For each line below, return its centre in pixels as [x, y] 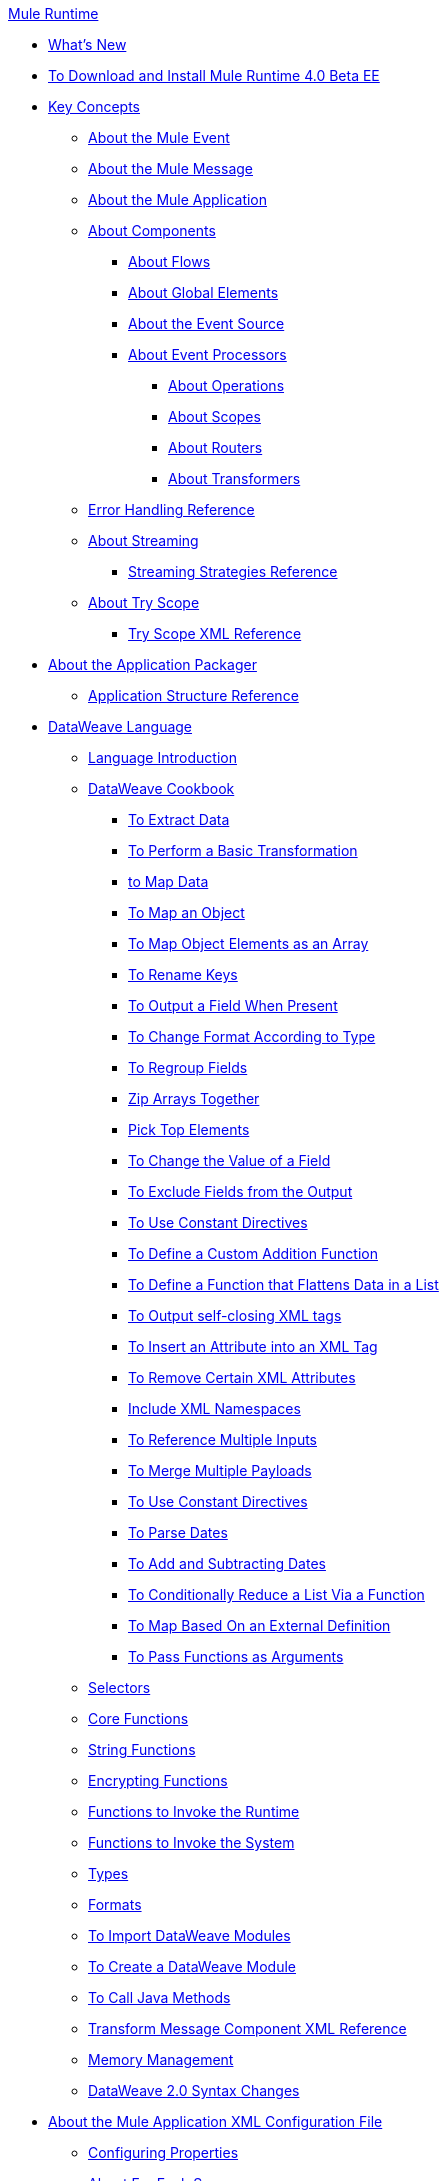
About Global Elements [203, 292]
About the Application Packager [152, 664]
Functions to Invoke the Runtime [194, 1811]
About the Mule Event [159, 137]
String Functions [142, 1749]
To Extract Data [179, 819]
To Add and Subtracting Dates [227, 1563]
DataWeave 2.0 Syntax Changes [194, 2090]
